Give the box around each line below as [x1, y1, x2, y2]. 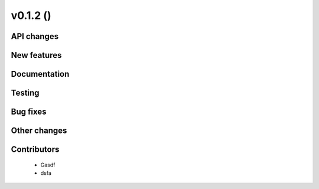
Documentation [11, 69, 70, 79]
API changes [11, 31, 59, 41]
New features [11, 50, 62, 60]
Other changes [11, 126, 67, 136]
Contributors [11, 145, 60, 155]
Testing [11, 88, 40, 98]
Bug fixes [11, 107, 47, 117]
